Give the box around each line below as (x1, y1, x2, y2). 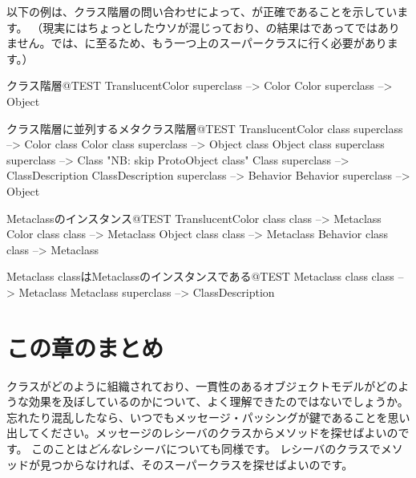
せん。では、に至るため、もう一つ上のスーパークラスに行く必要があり (17, 34, 387, 51)
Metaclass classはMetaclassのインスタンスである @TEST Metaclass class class (6, 268, 394, 285)
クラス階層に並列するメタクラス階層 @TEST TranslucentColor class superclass (6, 119, 403, 136)
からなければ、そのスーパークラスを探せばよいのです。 (62, 456, 353, 472)
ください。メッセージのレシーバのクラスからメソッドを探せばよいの (39, 424, 398, 441)
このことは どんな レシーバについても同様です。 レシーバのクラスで (31, 440, 381, 456)
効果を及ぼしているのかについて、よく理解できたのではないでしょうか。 (28, 393, 409, 410)
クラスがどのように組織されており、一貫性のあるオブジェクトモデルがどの (6, 377, 398, 394)
